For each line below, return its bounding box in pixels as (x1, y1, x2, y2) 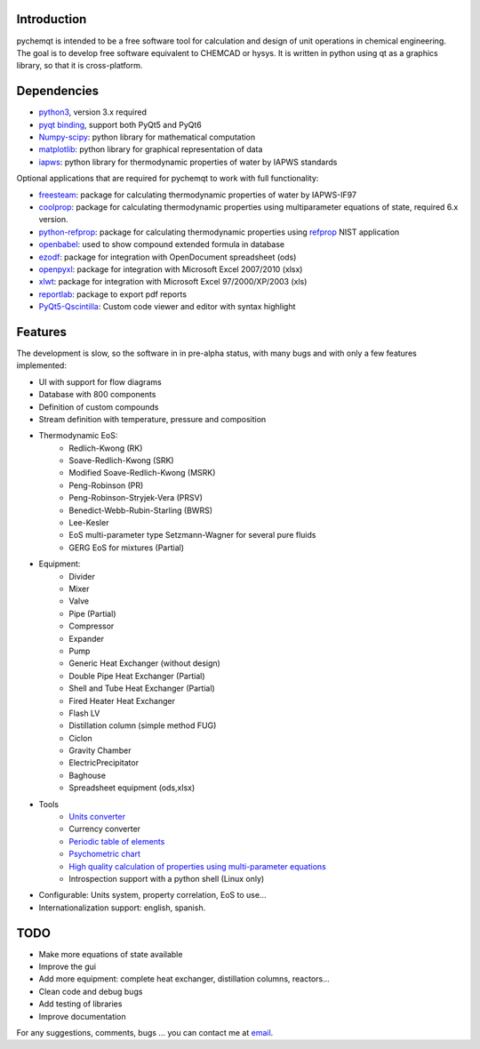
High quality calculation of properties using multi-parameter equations (68, 861, 326, 871)
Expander (68, 633, 104, 644)
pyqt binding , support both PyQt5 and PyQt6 (38, 119, 202, 130)
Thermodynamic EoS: (38, 430, 118, 441)
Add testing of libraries (38, 998, 123, 1009)
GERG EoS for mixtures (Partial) (68, 542, 185, 553)
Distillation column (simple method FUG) (68, 720, 217, 731)
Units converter (68, 812, 126, 822)
